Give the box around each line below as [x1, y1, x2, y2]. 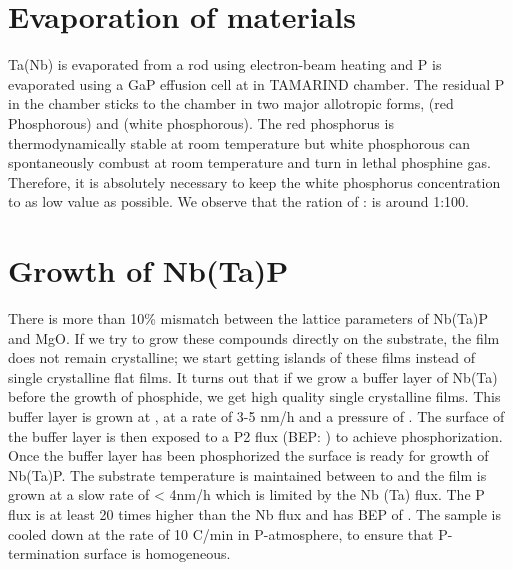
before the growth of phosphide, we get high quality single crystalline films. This [8, 386, 501, 407]
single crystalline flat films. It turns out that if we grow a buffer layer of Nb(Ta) [8, 366, 498, 387]
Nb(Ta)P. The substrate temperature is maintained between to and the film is [8, 464, 487, 485]
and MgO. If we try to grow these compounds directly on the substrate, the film [8, 327, 500, 348]
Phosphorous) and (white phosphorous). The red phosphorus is [8, 112, 394, 133]
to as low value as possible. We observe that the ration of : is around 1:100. [8, 191, 470, 212]
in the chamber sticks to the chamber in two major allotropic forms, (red [8, 93, 454, 114]
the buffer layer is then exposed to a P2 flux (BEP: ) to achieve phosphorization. [8, 425, 503, 446]
